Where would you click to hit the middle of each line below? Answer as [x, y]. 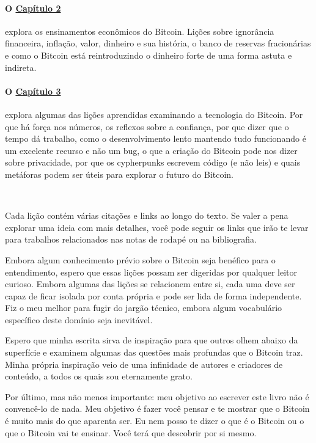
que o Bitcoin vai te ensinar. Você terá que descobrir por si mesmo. [131, 432]
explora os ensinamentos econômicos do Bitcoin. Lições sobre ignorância [140, 31]
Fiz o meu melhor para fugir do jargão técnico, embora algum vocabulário [144, 308]
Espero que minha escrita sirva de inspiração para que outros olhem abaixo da [152, 340]
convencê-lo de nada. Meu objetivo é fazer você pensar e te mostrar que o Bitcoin [157, 408]
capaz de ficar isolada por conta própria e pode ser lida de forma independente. [153, 295]
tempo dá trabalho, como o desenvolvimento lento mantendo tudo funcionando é [156, 138]
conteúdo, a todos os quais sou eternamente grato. [99, 376]
